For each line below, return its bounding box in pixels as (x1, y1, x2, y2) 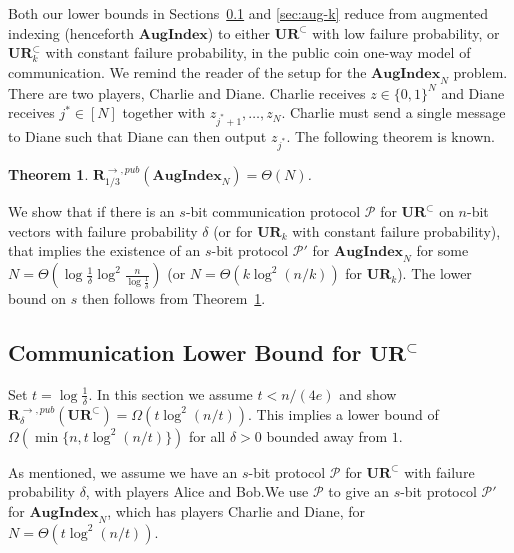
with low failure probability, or (312, 22, 500, 43)
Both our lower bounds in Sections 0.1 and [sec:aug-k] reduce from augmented (8, 3, 489, 23)
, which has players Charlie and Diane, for (107, 500, 366, 521)
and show (339, 383, 397, 404)
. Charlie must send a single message (281, 102, 506, 123)
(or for (213, 220, 253, 241)
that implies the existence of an (8, 240, 201, 261)
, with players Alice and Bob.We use (85, 481, 309, 502)
